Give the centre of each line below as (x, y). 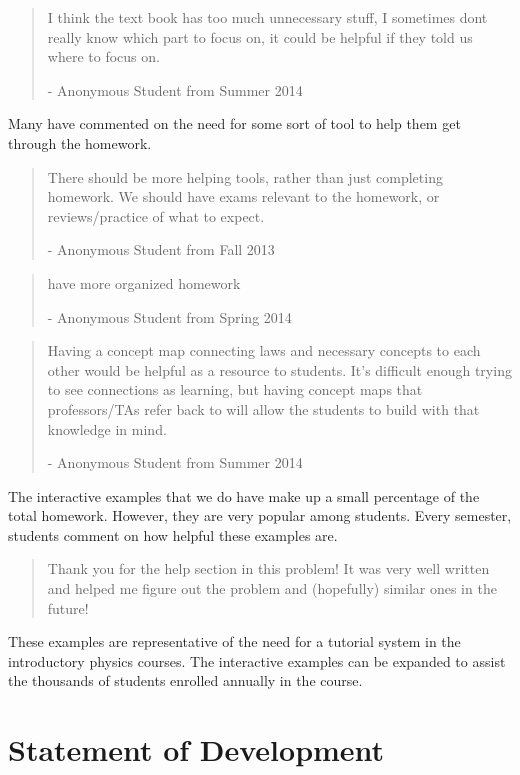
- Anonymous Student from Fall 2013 (161, 249)
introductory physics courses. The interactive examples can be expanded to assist (257, 660)
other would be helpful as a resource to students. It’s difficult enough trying (279, 369)
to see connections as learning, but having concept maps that (235, 389)
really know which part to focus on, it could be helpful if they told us (260, 36)
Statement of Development (196, 749)
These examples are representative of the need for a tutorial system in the (234, 641)
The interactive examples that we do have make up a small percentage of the (244, 495)
